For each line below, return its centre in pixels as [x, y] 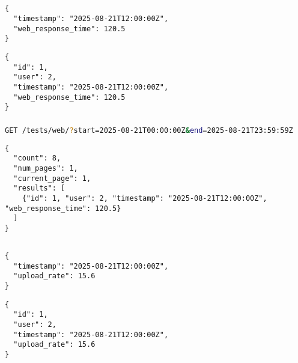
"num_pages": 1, [46, 169]
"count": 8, [37, 158]
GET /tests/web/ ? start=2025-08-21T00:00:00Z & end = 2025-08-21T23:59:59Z [149, 130]
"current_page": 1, [52, 178]
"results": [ [39, 188]
